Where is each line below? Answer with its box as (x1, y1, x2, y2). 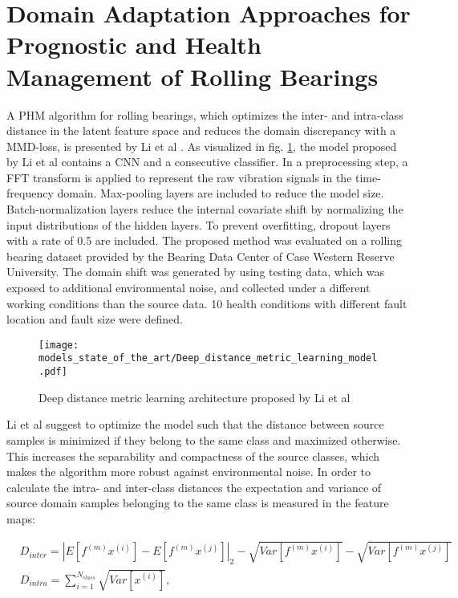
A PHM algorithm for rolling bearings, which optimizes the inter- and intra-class (6, 106, 403, 123)
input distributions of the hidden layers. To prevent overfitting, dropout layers (6, 216, 391, 233)
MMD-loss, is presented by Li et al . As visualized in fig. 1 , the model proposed (6, 137, 397, 154)
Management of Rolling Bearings (6, 59, 379, 92)
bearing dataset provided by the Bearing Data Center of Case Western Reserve (6, 247, 395, 264)
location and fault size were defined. (6, 311, 183, 327)
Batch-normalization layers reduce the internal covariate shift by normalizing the (6, 201, 403, 218)
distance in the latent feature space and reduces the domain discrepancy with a (6, 122, 396, 139)
